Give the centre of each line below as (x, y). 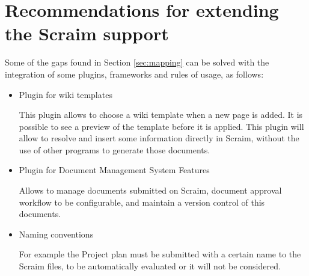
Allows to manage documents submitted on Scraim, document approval (150, 190)
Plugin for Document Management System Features (114, 170)
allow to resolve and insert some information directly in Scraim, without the (159, 138)
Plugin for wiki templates (66, 94)
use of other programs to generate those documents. (115, 149)
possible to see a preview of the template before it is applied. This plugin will (161, 126)
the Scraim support (87, 33)
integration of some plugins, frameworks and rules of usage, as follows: (134, 74)
